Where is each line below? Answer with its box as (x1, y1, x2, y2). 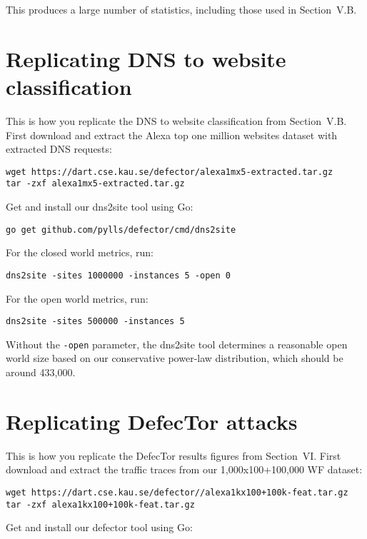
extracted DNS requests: (6, 141, 112, 156)
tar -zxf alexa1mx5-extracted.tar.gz (6, 178, 185, 189)
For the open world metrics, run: (6, 291, 149, 306)
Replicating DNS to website (6, 44, 286, 73)
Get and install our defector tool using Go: (6, 520, 193, 535)
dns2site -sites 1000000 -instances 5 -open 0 (6, 270, 231, 281)
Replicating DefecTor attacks (6, 406, 298, 435)
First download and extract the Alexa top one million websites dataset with (6, 127, 338, 142)
